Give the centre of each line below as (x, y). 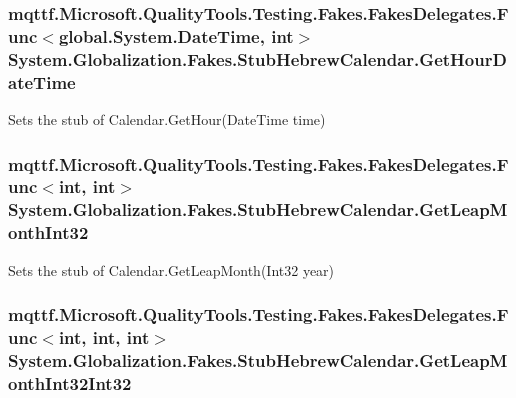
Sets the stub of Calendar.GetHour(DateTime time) (167, 118)
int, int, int (104, 337)
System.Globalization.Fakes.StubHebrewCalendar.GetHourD (257, 58)
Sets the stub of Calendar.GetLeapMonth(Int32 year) (171, 269)
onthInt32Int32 (70, 382)
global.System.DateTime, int (176, 35)
